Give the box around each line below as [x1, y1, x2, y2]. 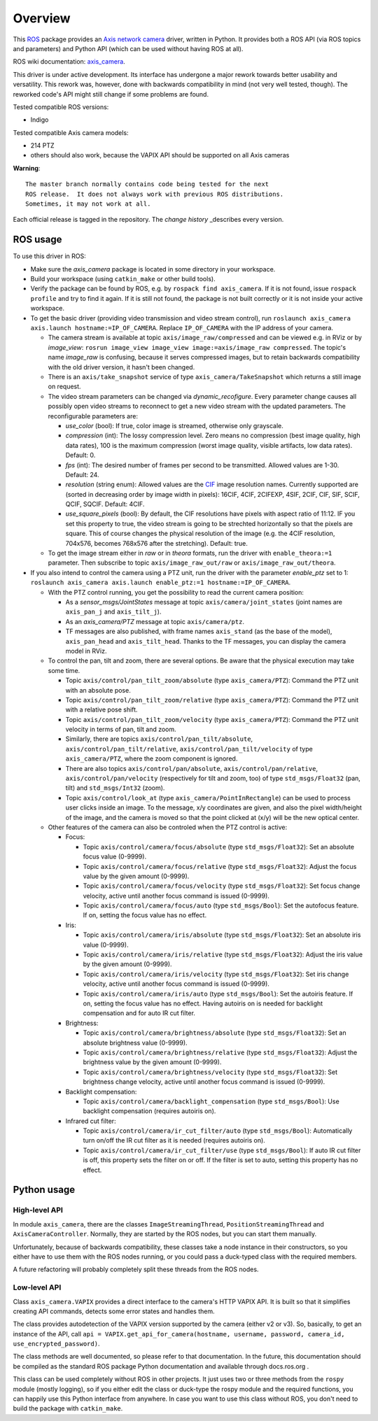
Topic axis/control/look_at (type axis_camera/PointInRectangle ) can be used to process [65, 793, 351, 802]
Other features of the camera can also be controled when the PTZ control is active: [48, 823, 287, 831]
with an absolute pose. [65, 686, 131, 694]
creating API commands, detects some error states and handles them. [13, 1307, 215, 1315]
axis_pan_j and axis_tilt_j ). [65, 607, 162, 616]
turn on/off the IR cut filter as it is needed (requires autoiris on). [83, 1136, 265, 1145]
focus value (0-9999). [83, 852, 147, 861]
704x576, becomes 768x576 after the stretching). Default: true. [65, 539, 248, 547]
